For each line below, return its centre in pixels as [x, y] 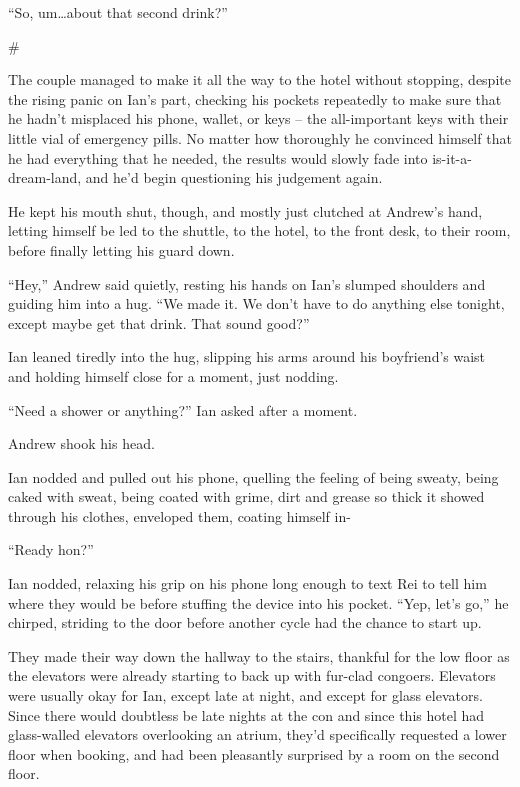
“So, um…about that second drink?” [118, 12]
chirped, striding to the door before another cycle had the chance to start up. [245, 622]
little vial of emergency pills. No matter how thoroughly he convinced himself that [260, 137]
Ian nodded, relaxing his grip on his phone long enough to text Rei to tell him [247, 583]
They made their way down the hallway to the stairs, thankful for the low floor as [259, 655]
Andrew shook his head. [81, 443]
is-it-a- [452, 157]
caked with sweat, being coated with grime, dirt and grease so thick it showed [246, 496]
